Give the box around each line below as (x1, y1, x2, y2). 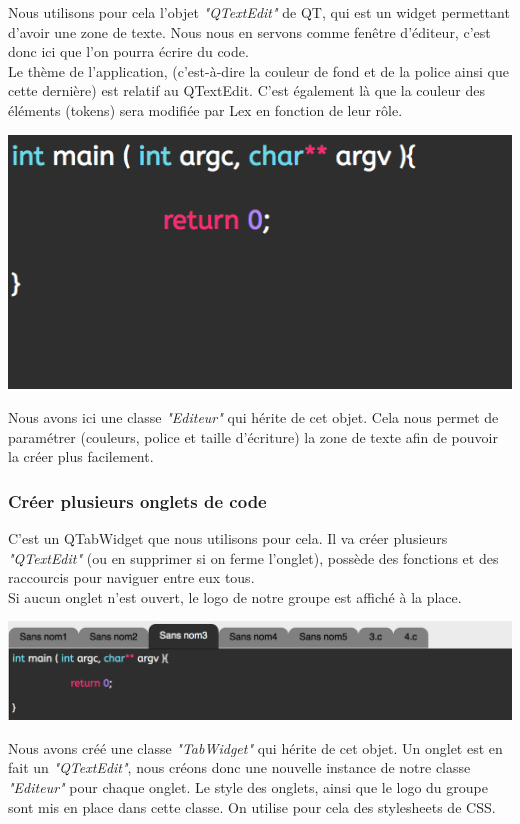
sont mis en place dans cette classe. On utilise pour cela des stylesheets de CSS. (8, 796, 496, 817)
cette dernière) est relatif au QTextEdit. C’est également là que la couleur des (8, 80, 485, 101)
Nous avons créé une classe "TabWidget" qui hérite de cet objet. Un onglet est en (8, 737, 503, 758)
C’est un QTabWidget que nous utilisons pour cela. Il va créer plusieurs (8, 527, 448, 548)
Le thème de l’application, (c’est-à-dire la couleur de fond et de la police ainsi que (8, 60, 509, 81)
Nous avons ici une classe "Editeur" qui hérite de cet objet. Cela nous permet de (8, 406, 499, 427)
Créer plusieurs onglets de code (8, 488, 267, 513)
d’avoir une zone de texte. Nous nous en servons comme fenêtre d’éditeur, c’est (8, 21, 491, 42)
